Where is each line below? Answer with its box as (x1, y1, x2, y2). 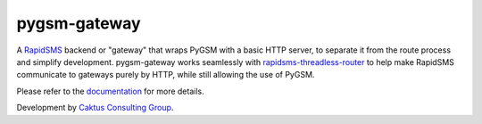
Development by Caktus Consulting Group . (16, 103, 174, 113)
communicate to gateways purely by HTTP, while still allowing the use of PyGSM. (16, 70, 315, 80)
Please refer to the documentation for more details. (16, 86, 204, 96)
